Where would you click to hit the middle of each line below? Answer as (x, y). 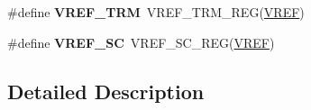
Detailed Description (106, 91)
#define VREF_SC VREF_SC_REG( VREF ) (141, 42)
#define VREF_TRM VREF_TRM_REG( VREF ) (156, 12)
